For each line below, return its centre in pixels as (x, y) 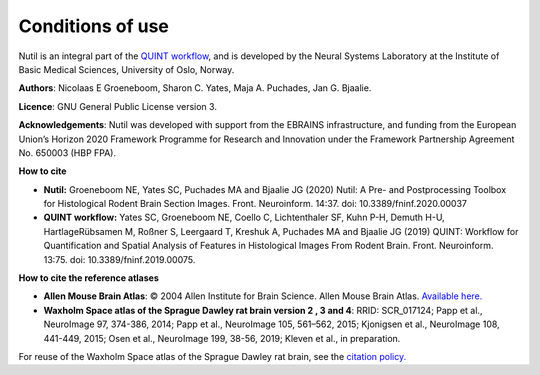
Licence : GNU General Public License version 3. (117, 106)
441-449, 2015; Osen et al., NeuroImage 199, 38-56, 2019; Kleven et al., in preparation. (222, 338)
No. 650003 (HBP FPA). (67, 152)
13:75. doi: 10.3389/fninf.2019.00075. (119, 259)
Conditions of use (94, 26)
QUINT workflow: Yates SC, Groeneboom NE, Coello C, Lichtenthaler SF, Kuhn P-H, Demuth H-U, (244, 217)
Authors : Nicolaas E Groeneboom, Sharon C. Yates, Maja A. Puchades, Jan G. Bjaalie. (195, 88)
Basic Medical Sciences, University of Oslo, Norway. (126, 69)
